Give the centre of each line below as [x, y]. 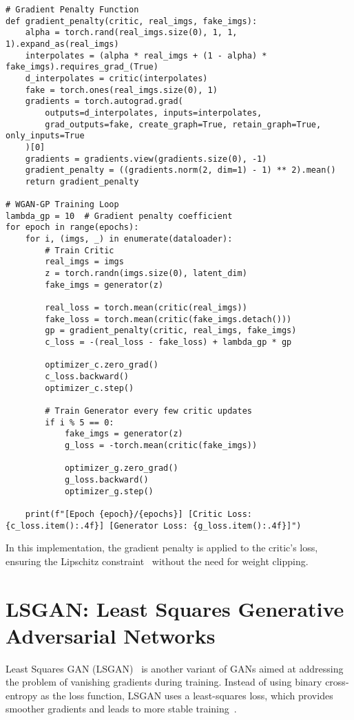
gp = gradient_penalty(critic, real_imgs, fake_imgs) [171, 331]
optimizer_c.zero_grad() [102, 365]
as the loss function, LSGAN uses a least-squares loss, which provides [187, 695]
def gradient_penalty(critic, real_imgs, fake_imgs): [132, 21]
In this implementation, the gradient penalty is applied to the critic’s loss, [162, 548]
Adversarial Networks [111, 635]
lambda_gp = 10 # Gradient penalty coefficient [119, 216]
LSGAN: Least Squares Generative [175, 608]
